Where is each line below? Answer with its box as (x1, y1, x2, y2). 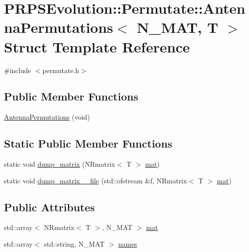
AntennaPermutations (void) (4, 112, 90, 122)
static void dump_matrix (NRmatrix (4, 159, 115, 169)
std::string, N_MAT (44, 239, 105, 249)
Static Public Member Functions (4, 136, 173, 151)
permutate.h (42, 65, 79, 75)
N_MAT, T (136, 17, 219, 37)
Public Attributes (4, 199, 95, 214)
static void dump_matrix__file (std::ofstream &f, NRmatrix (4, 175, 187, 185)
